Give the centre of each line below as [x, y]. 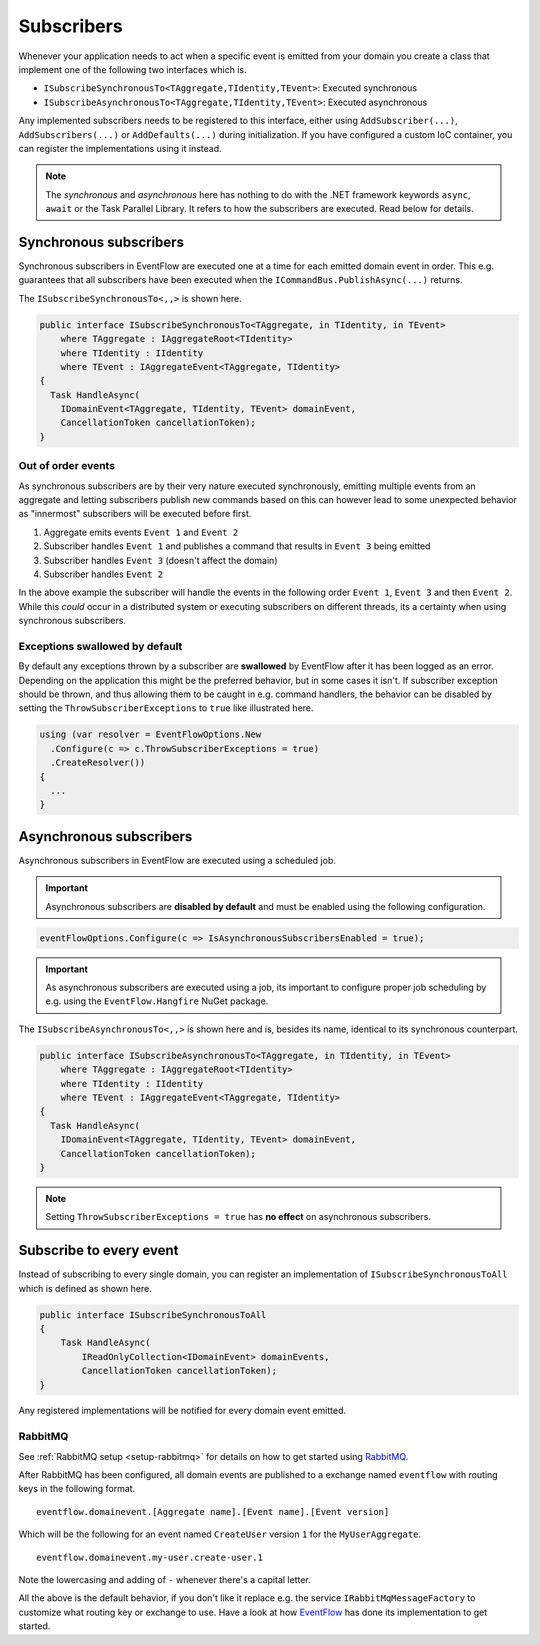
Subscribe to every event [98, 1250]
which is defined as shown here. [85, 1288]
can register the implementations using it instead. [120, 148]
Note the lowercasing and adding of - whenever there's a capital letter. [165, 1579]
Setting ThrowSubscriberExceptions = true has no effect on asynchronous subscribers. [238, 1217]
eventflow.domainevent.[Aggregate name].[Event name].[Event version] [213, 1511]
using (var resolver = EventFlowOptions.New [150, 734]
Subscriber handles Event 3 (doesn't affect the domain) [160, 560]
